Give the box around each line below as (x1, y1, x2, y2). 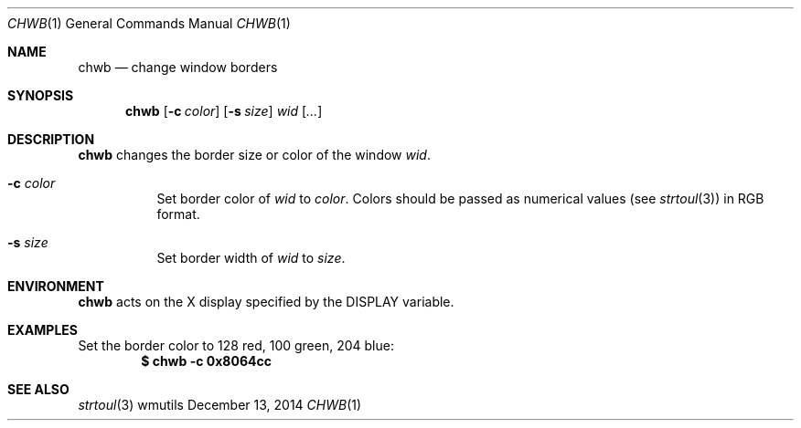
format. (156, 206, 200, 222)
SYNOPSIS (7, 88, 74, 103)
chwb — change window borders (78, 59, 278, 75)
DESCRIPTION (7, 131, 95, 147)
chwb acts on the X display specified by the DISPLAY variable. (78, 294, 454, 309)
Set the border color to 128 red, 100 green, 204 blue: (78, 338, 394, 353)
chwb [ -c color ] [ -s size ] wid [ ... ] (125, 103, 323, 119)
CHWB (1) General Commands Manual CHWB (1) (7, 16, 291, 31)
